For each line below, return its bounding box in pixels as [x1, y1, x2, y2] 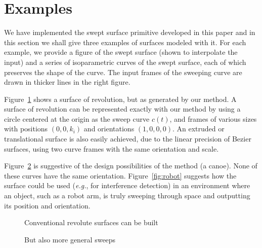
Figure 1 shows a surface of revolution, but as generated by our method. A [4, 93, 237, 104]
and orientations [83, 123, 135, 134]
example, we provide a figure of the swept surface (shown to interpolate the [4, 47, 238, 57]
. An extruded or [172, 123, 225, 134]
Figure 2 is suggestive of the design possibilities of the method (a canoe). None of [4, 160, 257, 171]
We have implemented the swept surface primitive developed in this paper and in [4, 27, 255, 38]
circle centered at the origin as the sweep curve [4, 113, 150, 124]
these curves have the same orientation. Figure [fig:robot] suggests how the [4, 170, 237, 181]
